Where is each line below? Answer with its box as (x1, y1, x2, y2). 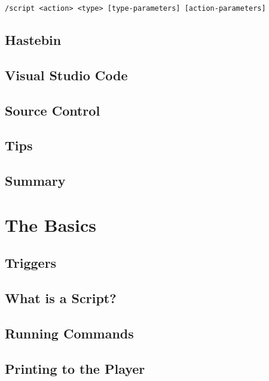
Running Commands (5, 323, 134, 342)
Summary (5, 171, 66, 190)
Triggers (5, 253, 57, 272)
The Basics (5, 212, 96, 237)
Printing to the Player (5, 359, 145, 377)
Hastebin (5, 31, 62, 49)
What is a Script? (5, 289, 117, 307)
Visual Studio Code (5, 65, 128, 84)
